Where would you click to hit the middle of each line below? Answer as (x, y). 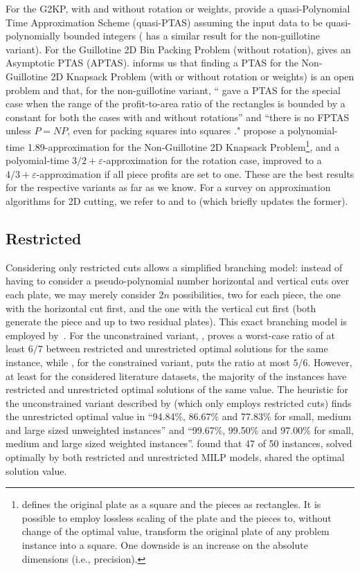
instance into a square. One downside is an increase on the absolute (165, 545)
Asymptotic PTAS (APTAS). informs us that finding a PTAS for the (152, 63)
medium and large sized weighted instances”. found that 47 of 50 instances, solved (179, 443)
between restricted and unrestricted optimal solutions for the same (187, 348)
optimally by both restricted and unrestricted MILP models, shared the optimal (175, 457)
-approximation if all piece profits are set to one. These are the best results (195, 173)
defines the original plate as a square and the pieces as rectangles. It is (171, 504)
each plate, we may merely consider (81, 294)
